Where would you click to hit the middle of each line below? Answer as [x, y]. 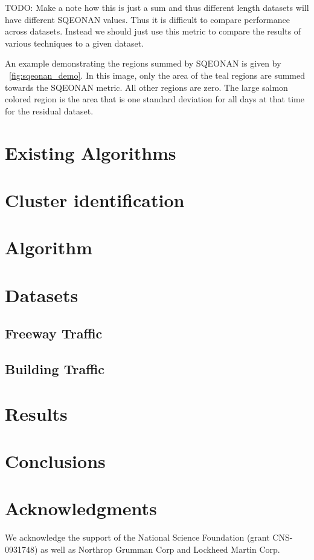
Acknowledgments [81, 508]
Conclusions [55, 460]
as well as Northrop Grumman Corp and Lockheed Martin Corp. [160, 549]
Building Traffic [55, 369]
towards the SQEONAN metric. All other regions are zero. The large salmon [146, 87]
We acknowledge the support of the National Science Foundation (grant [137, 537]
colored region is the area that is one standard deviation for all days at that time [155, 99]
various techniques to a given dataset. [75, 43]
